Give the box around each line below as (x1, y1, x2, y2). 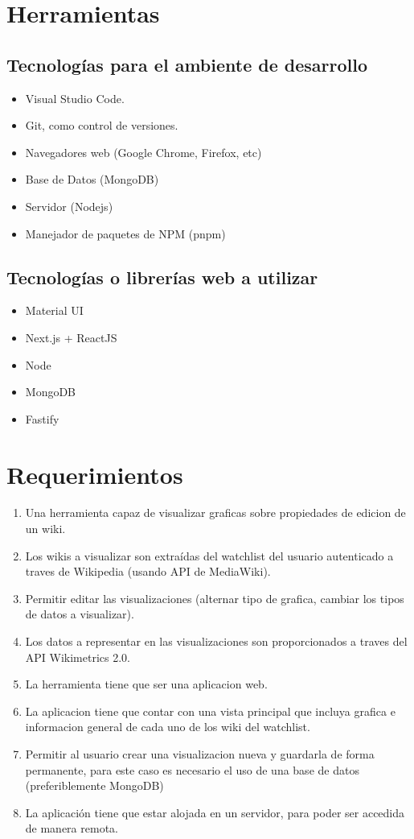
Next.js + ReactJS (25, 329, 117, 345)
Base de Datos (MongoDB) (25, 171, 159, 188)
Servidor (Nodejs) (25, 197, 113, 214)
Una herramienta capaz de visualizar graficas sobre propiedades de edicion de (25, 504, 406, 521)
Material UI (25, 302, 84, 319)
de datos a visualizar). (25, 605, 134, 622)
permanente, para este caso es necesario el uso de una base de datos (25, 761, 359, 778)
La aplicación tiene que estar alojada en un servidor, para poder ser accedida (25, 804, 405, 820)
